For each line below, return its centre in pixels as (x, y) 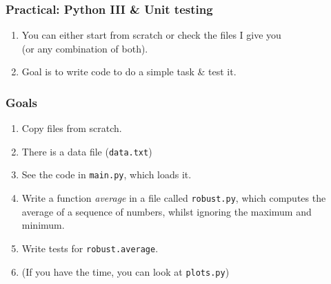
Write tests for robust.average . (90, 248)
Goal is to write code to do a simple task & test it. (129, 72)
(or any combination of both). (85, 48)
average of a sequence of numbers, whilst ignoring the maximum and (167, 211)
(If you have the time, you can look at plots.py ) (126, 271)
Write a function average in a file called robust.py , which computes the (174, 198)
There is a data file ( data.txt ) (87, 151)
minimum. (43, 225)
